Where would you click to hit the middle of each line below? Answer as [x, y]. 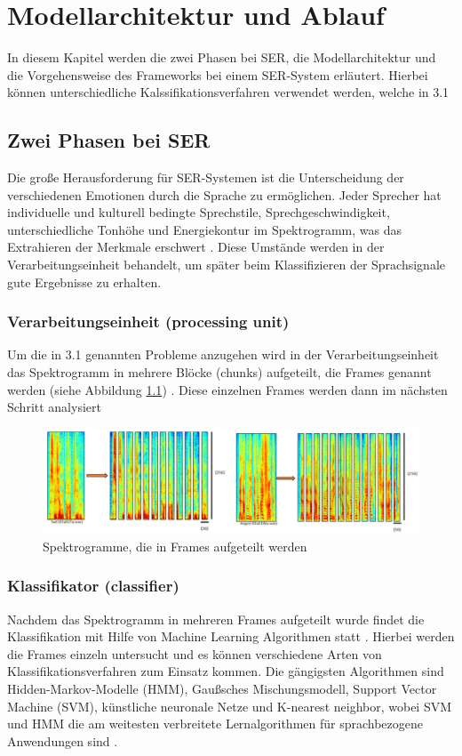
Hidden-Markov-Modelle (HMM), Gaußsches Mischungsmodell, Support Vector [222, 689]
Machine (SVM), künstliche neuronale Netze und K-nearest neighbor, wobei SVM [230, 706]
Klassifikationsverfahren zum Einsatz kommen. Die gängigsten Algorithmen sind [226, 671]
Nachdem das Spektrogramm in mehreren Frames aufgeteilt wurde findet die [216, 619]
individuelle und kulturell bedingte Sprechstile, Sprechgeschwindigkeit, [199, 212]
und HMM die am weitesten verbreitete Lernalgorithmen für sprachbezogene [215, 724]
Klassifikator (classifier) [93, 586]
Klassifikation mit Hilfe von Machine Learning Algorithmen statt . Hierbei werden [231, 636]
